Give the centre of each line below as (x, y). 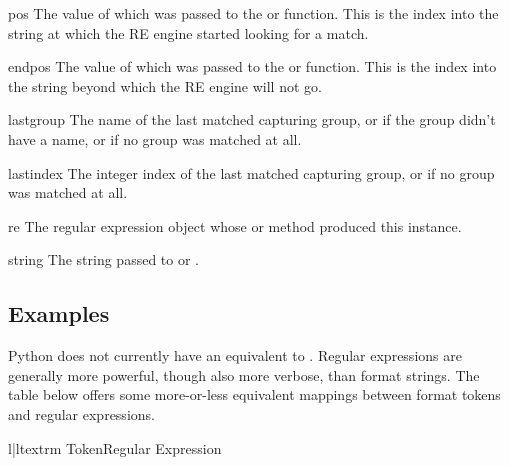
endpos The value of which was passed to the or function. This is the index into (252, 66)
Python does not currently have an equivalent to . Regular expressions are (235, 355)
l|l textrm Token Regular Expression (115, 447)
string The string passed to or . (103, 259)
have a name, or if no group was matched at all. (155, 138)
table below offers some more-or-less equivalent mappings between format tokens (254, 394)
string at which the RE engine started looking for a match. (188, 32)
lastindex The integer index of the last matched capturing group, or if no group (251, 172)
